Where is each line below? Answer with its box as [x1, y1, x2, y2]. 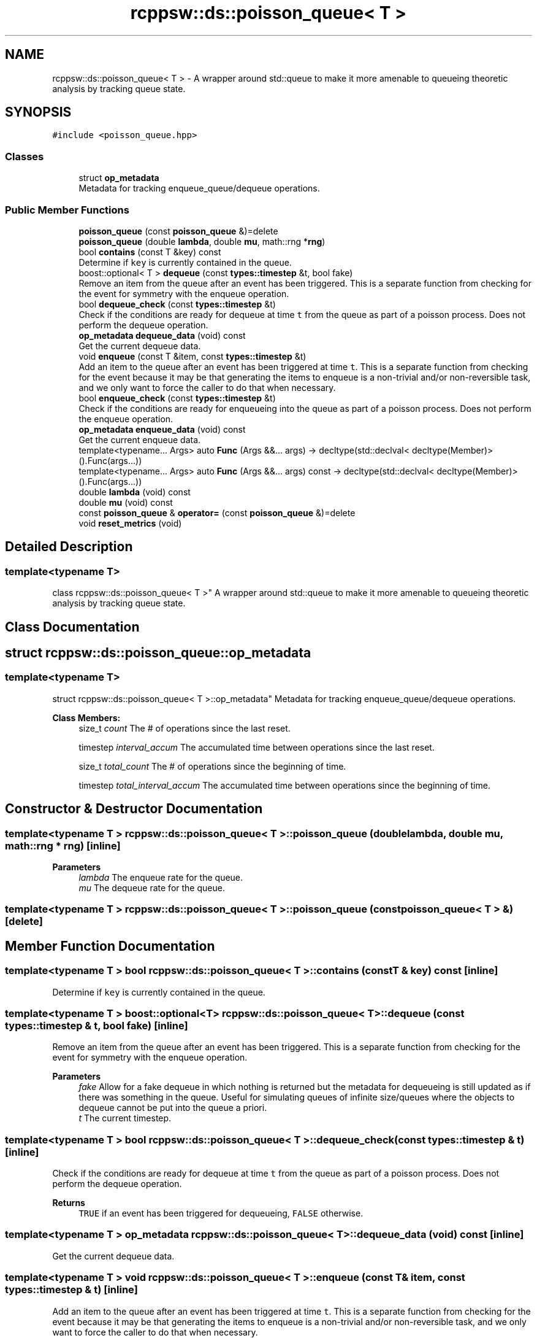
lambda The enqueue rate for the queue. [78, 872, 243, 883]
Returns [52, 1197, 85, 1208]
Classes [5, 150, 44, 163]
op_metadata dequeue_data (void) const [78, 330, 246, 341]
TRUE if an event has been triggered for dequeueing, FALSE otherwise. [78, 1208, 364, 1219]
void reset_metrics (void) [78, 517, 182, 528]
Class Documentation [5, 619, 140, 635]
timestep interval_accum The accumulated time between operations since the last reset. [78, 741, 435, 752]
